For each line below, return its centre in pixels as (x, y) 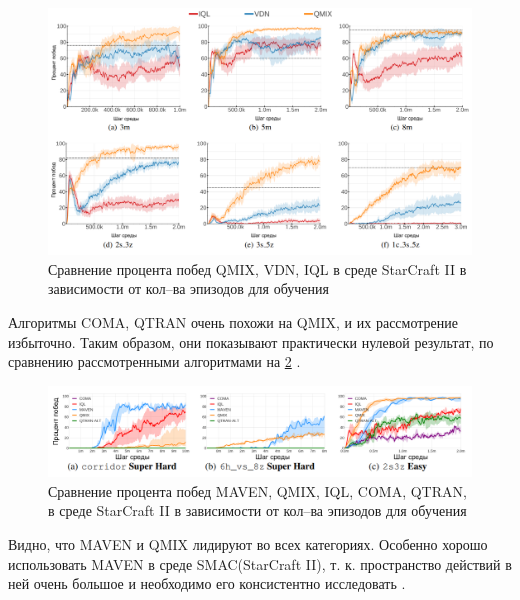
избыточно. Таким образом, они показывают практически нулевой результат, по (251, 341)
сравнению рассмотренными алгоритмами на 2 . (154, 361)
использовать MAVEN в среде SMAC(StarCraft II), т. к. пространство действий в (260, 563)
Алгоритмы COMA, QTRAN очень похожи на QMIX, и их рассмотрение (233, 321)
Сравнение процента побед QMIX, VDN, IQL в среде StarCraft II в (257, 268)
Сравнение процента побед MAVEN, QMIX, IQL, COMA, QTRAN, (257, 490)
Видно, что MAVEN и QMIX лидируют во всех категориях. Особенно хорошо (248, 544)
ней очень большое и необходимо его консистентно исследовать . (207, 583)
